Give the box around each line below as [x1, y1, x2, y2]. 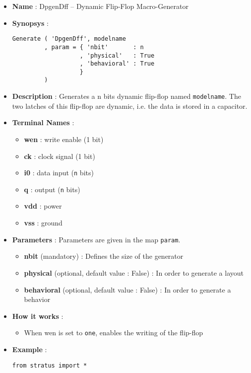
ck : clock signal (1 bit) [24, 150, 95, 161]
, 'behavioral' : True [79, 60, 155, 68]
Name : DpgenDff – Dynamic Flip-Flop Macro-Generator [12, 1, 188, 11]
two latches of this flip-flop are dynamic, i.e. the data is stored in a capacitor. [12, 100, 248, 111]
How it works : [12, 310, 63, 321]
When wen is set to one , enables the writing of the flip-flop [24, 327, 203, 338]
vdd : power [24, 201, 62, 211]
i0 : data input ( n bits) [24, 167, 94, 178]
